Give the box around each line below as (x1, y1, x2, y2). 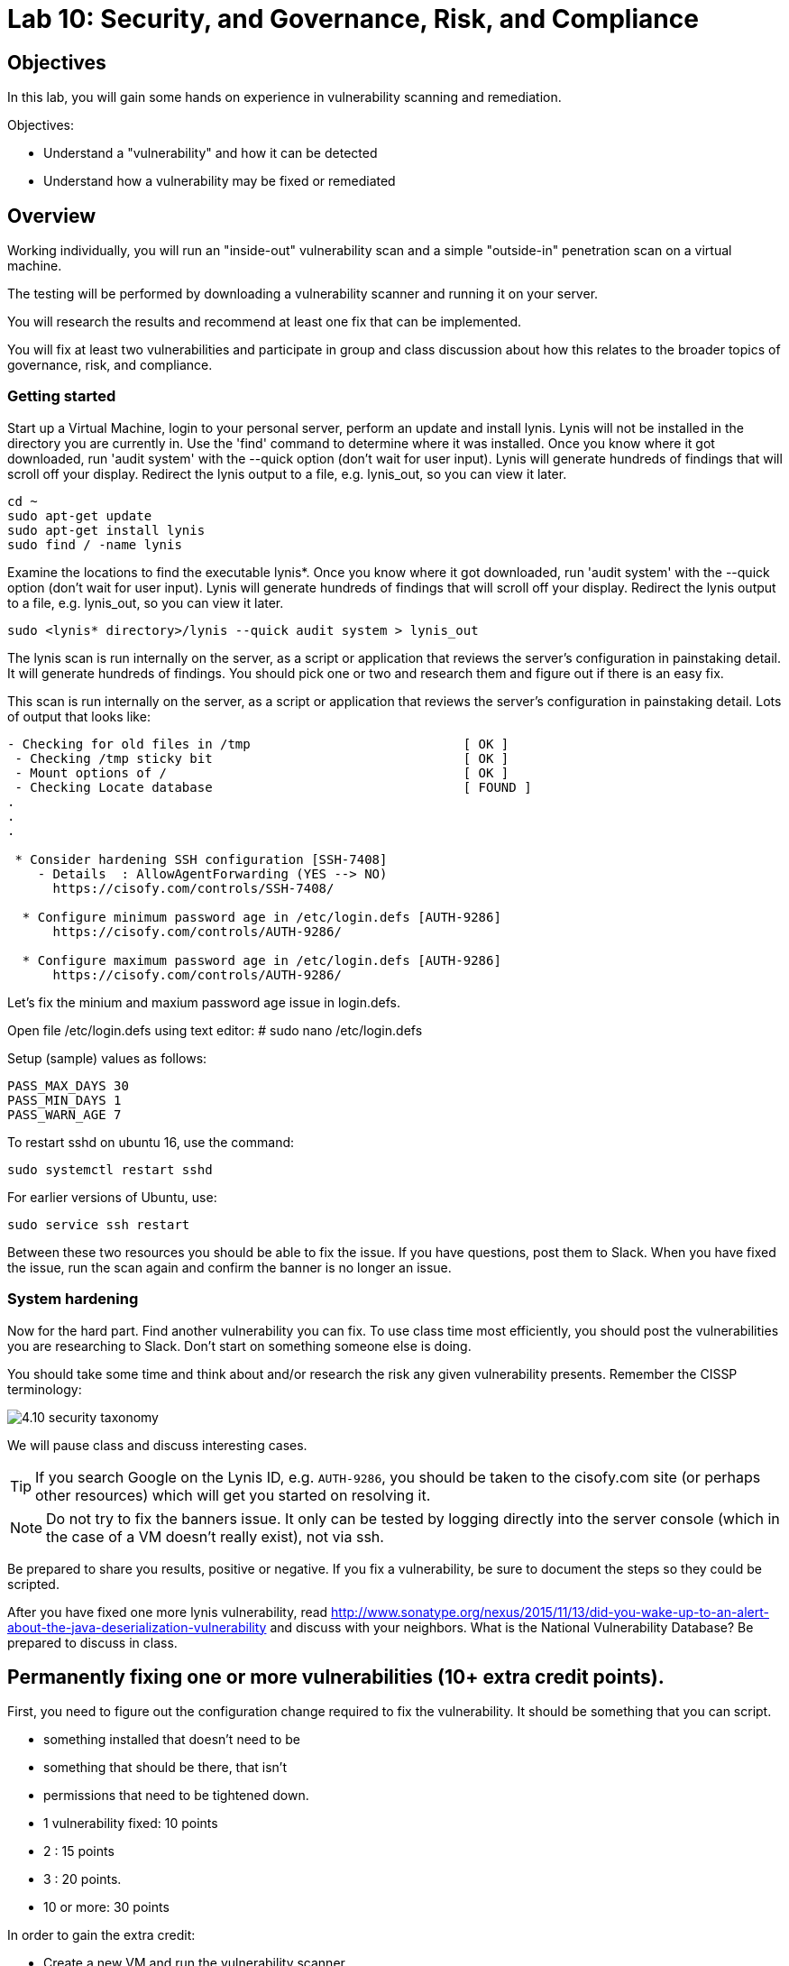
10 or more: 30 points (43, 1899, 170, 1915)
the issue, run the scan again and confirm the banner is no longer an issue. (7, 1259, 452, 1275)
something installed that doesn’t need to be (43, 1732, 301, 1748)
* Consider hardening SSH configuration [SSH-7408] (14, 851, 388, 867)
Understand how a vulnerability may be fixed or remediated (43, 173, 396, 189)
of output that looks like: (7, 708, 151, 724)
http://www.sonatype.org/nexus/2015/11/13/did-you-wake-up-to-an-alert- (331, 1603, 769, 1620)
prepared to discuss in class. (7, 1634, 178, 1650)
